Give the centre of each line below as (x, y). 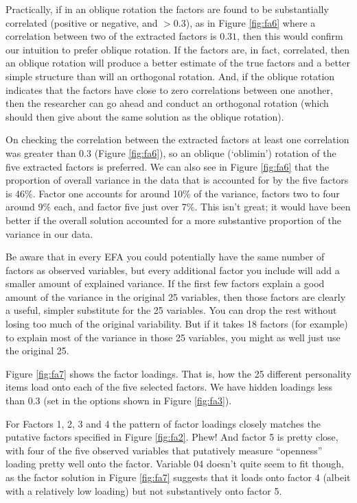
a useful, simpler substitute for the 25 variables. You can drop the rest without (171, 310)
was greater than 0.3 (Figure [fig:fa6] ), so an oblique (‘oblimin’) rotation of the (171, 152)
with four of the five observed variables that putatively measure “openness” (164, 450)
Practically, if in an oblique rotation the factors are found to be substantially (167, 9)
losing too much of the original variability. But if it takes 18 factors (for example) (177, 324)
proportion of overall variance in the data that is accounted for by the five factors (177, 180)
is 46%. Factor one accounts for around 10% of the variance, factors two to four (173, 193)
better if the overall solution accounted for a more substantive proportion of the (173, 220)
